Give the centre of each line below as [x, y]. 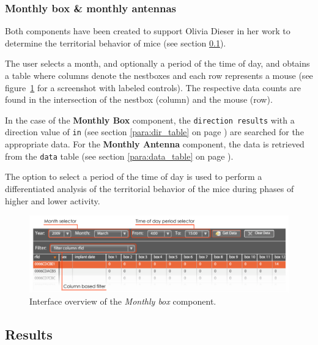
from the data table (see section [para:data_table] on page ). [119, 156]
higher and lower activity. [53, 200]
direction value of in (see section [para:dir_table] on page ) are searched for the [154, 132]
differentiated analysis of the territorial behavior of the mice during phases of [150, 188]
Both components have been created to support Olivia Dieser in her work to [148, 31]
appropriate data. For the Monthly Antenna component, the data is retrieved [155, 144]
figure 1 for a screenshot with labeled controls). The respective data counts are [153, 87]
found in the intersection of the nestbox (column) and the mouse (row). [139, 99]
